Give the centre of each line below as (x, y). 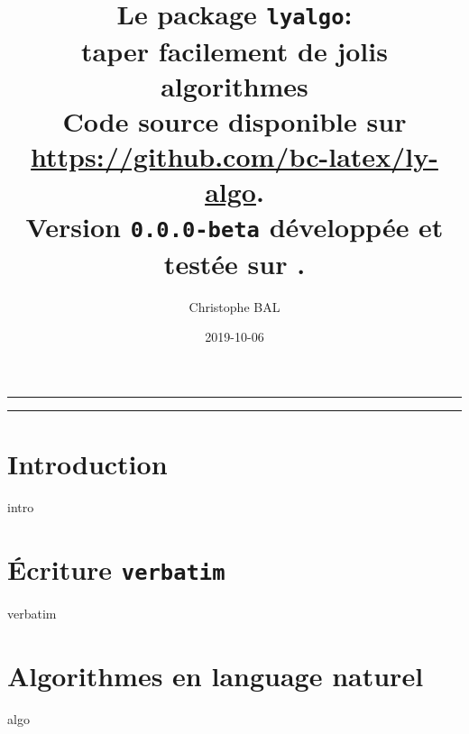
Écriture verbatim (116, 569)
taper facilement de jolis (234, 50)
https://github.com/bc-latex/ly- (234, 156)
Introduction (87, 464)
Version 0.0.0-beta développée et (234, 227)
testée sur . (234, 263)
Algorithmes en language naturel (216, 675)
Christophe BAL (234, 306)
